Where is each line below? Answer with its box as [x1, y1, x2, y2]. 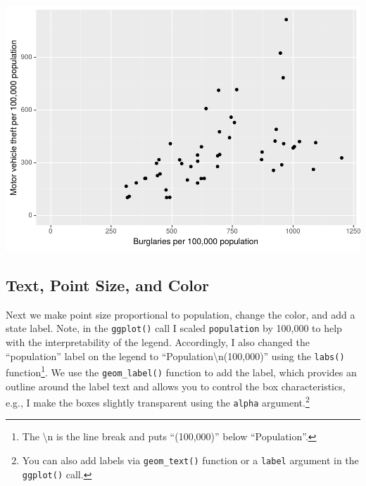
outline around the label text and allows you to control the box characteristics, [6, 378, 346, 393]
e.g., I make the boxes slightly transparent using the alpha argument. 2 [6, 393, 310, 409]
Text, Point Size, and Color [6, 274, 210, 295]
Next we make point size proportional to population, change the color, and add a [6, 307, 355, 321]
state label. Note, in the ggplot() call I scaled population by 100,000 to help [6, 321, 342, 335]
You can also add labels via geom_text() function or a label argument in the [22, 453, 359, 468]
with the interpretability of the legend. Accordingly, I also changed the [6, 334, 310, 349]
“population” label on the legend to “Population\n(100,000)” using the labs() [6, 348, 345, 363]
